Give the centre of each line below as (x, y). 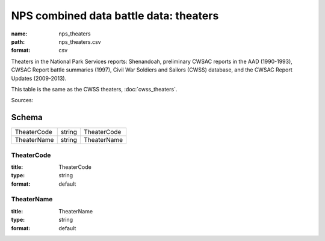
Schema (27, 117)
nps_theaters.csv (80, 41)
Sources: (22, 100)
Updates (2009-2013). (39, 78)
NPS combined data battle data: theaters (115, 16)
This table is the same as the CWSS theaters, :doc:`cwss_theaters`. (94, 89)
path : (18, 41)
